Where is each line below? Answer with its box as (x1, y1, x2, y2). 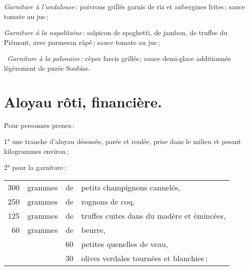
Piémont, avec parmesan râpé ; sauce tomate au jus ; (4, 37, 160, 47)
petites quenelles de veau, (81, 238, 168, 250)
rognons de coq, (81, 196, 135, 208)
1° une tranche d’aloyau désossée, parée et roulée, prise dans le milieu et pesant (4, 136, 241, 146)
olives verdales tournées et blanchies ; (81, 252, 208, 264)
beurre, (81, 224, 105, 236)
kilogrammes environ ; (4, 145, 69, 156)
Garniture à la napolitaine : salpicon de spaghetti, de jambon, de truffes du (4, 27, 228, 38)
